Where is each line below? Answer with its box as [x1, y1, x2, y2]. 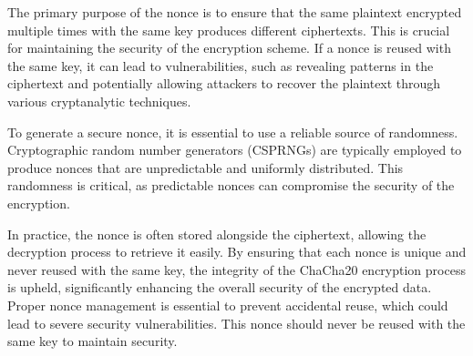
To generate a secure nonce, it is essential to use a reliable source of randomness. [7, 122, 458, 141]
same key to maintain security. [7, 331, 178, 351]
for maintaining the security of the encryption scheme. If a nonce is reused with [7, 38, 451, 57]
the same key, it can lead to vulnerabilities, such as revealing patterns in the [7, 56, 434, 75]
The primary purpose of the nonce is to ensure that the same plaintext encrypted [7, 3, 462, 21]
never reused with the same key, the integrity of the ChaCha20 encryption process [7, 259, 466, 279]
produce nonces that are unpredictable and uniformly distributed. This [7, 158, 404, 177]
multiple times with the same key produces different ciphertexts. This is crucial [7, 20, 450, 39]
